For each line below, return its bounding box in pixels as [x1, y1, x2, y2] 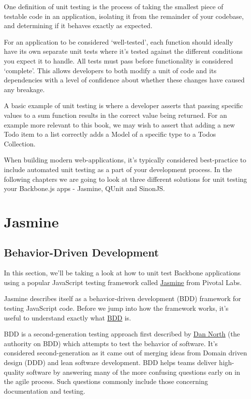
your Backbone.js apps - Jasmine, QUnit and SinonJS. [4, 183, 165, 193]
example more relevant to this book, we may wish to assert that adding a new [4, 119, 235, 129]
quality [4, 367, 25, 377]
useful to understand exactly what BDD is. [4, 312, 131, 322]
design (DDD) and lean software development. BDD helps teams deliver [4, 357, 217, 367]
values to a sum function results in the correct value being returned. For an [4, 110, 227, 120]
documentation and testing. [4, 385, 86, 396]
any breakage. [4, 84, 45, 94]
